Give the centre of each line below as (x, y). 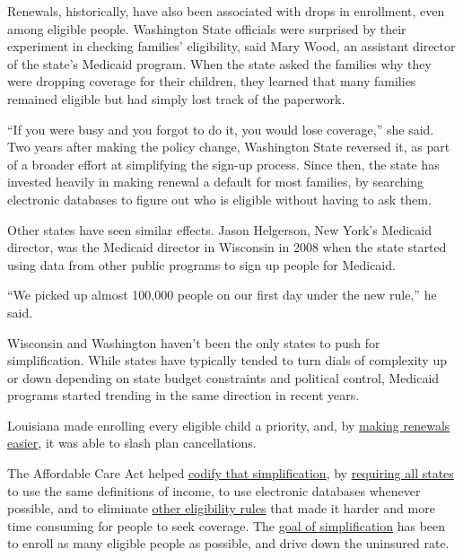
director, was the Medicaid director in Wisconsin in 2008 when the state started (227, 247)
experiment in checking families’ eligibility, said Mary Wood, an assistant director (231, 46)
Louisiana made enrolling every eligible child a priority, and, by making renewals (229, 425)
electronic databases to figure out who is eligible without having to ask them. (219, 199)
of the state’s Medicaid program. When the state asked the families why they (219, 63)
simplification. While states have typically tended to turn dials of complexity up (227, 360)
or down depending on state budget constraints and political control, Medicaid (223, 377)
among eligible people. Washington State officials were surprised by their (207, 28)
